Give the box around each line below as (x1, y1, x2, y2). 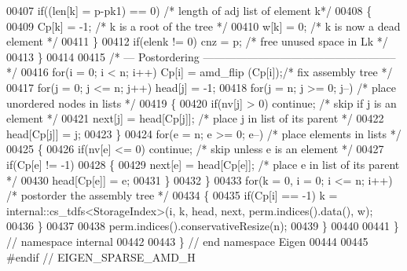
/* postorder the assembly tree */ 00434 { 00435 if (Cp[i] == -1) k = (6, 187, 338, 203)
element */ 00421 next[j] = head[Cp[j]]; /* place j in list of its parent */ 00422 (6, 110, 384, 126)
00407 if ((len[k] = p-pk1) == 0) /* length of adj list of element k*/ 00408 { (6, 2, 372, 18)
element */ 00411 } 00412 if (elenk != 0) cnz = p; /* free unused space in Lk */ (6, 33, 388, 49)
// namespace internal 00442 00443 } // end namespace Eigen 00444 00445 (6, 233, 368, 249)
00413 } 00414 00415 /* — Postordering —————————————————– (6, 48, 396, 64)
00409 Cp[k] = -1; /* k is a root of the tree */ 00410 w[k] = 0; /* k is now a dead (6, 17, 401, 34)
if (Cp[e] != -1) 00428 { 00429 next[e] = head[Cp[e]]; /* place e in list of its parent (6, 156, 400, 172)
